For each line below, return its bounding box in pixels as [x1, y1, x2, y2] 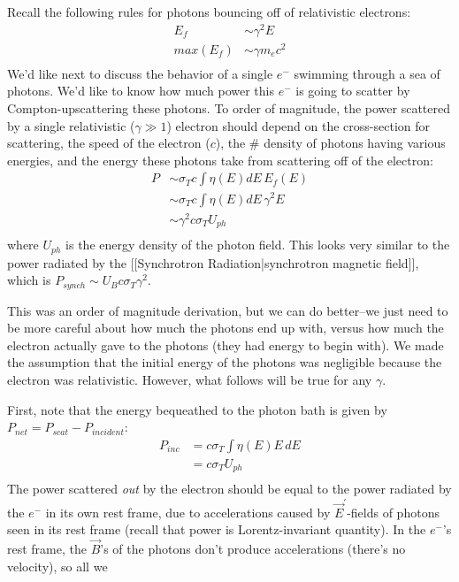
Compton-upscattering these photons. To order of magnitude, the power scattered [7, 99, 451, 118]
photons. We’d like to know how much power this [7, 81, 274, 100]
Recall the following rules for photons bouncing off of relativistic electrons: [7, 3, 411, 20]
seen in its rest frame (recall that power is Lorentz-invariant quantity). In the [7, 520, 426, 539]
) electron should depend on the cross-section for [166, 116, 431, 134]
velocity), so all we [7, 556, 108, 575]
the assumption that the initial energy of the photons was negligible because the [7, 353, 442, 371]
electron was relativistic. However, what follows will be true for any [7, 371, 372, 389]
